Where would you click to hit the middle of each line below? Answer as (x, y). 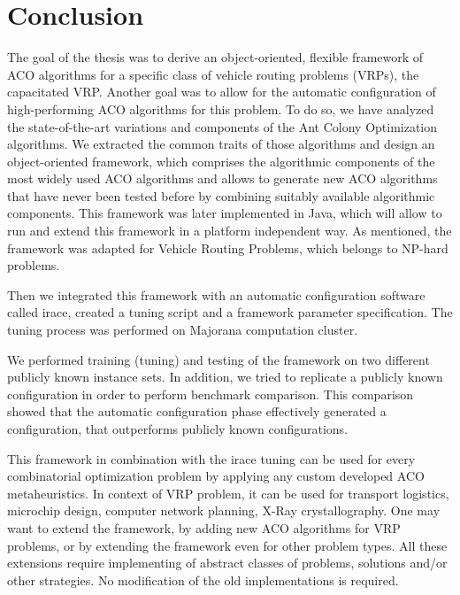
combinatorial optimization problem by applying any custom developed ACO (216, 476)
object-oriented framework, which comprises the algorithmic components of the (221, 161)
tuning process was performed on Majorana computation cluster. (183, 330)
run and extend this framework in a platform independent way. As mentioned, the (230, 231)
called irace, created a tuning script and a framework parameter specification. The (230, 312)
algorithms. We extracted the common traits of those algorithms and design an (221, 144)
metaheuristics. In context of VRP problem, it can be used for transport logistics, (228, 493)
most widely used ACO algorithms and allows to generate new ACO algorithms (222, 178)
